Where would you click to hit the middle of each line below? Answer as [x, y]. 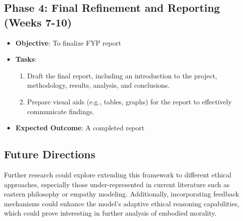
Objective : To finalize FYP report [68, 42]
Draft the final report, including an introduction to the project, [122, 75]
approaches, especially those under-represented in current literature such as [117, 184]
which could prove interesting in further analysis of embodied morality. [110, 213]
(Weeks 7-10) [38, 22]
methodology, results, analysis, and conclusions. [98, 85]
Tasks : [26, 59]
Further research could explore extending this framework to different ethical [118, 174]
